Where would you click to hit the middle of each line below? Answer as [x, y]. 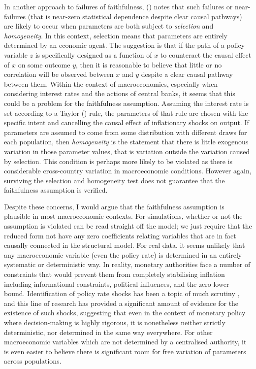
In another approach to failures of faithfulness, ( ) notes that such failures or [118, 6]
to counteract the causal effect [206, 54]
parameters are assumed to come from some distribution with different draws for [126, 132]
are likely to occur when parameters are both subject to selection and [109, 26]
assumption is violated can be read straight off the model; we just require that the [128, 226]
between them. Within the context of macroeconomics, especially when [111, 84]
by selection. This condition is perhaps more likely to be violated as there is [118, 161]
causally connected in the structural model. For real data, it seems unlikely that [125, 245]
